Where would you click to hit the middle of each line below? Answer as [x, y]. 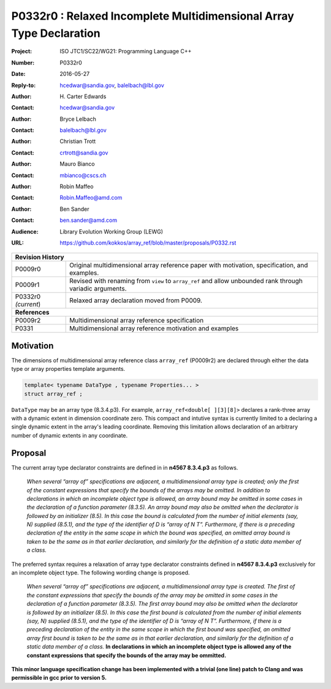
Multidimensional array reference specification [137, 321]
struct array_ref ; [53, 394]
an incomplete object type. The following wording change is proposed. [101, 573]
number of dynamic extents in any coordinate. [70, 435]
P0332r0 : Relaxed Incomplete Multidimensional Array [153, 16]
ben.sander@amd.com [89, 220]
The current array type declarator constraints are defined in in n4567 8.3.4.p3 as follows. [125, 467]
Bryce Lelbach [78, 119]
